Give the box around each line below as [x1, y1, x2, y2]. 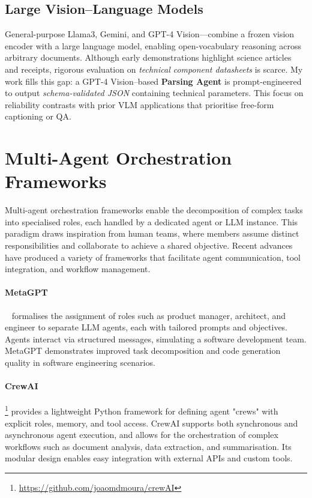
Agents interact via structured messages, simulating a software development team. [5, 332, 307, 345]
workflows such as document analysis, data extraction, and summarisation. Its [5, 440, 292, 452]
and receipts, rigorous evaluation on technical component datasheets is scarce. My [5, 62, 303, 75]
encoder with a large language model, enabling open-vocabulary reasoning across [5, 39, 301, 52]
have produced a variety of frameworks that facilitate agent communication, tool [5, 251, 301, 263]
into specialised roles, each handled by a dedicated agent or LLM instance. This [5, 215, 298, 228]
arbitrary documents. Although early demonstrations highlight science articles [5, 51, 292, 64]
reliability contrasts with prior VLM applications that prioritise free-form [5, 98, 274, 111]
